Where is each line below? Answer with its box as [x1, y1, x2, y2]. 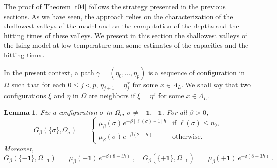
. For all [162, 107, 187, 117]
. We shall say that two [181, 79, 251, 89]
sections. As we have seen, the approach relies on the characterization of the [4, 11, 233, 21]
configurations [4, 90, 46, 101]
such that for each [11, 79, 66, 89]
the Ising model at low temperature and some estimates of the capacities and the [4, 40, 248, 50]
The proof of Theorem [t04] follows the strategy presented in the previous [4, 1, 226, 11]
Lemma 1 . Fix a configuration [4, 107, 97, 117]
